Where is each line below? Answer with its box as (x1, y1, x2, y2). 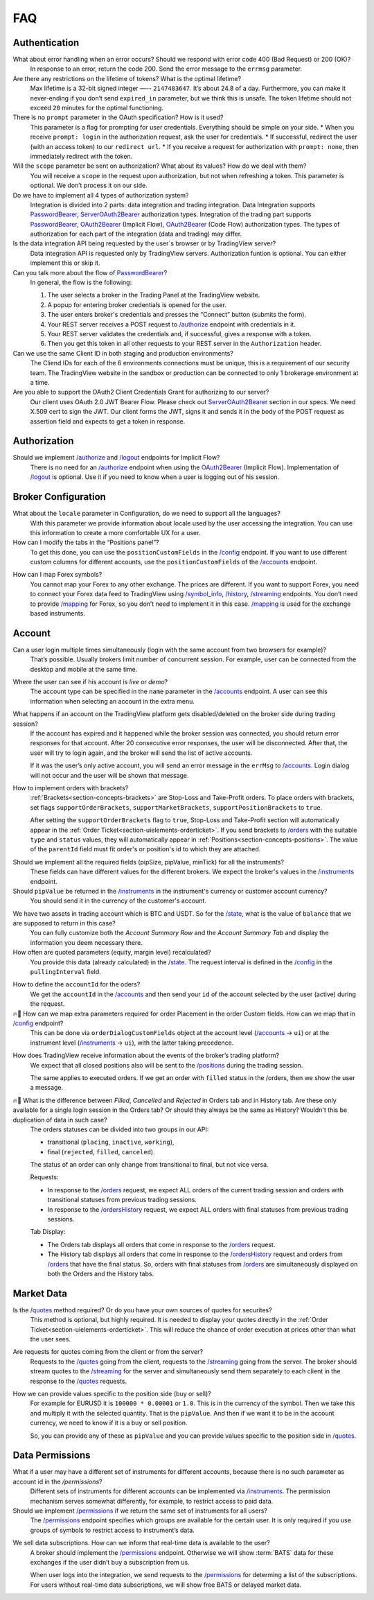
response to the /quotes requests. (30, 1377, 127, 1385)
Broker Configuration (12, 491, 107, 503)
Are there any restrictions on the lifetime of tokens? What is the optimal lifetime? (12, 74, 242, 82)
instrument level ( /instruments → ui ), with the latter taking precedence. (30, 1038, 234, 1047)
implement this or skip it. (30, 259, 100, 267)
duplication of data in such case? (12, 1115, 107, 1124)
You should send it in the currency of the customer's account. (30, 896, 207, 905)
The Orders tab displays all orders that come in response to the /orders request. (47, 1240, 276, 1249)
